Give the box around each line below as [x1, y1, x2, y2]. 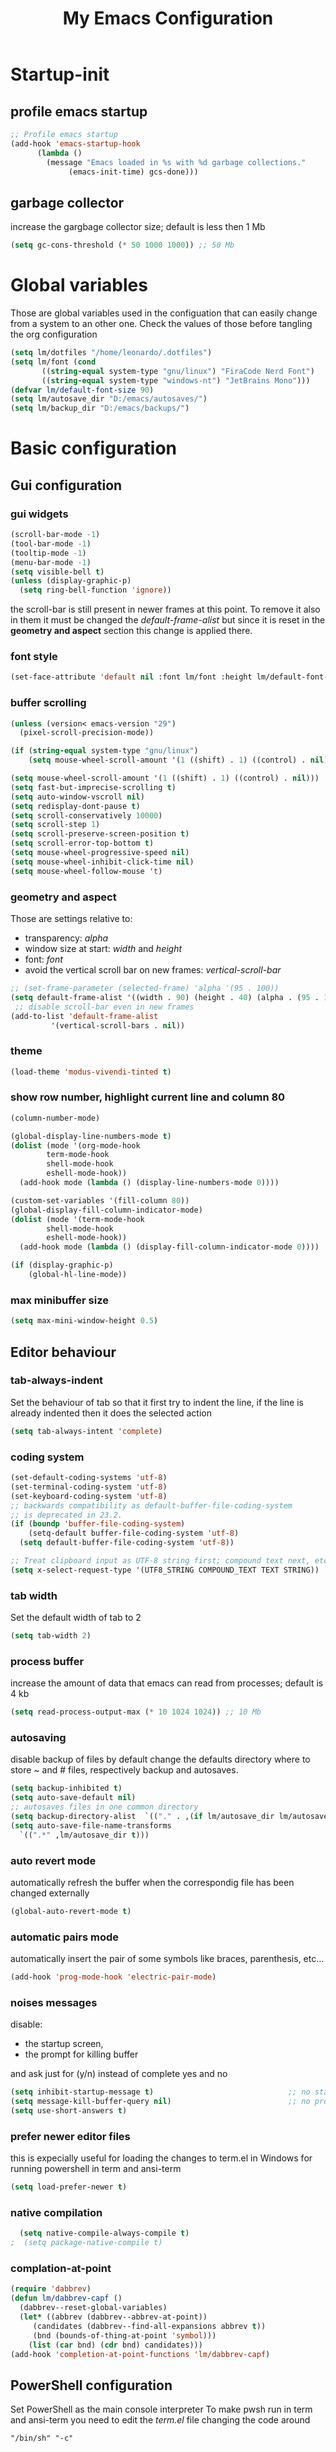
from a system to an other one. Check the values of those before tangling [10, 318, 313, 329]
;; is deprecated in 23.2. [10, 1510, 123, 1520]
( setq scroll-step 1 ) [10, 820, 101, 830]
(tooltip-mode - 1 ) [10, 548, 87, 558]
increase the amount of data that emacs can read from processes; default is [10, 1677, 324, 1689]
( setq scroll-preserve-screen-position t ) [10, 829, 190, 839]
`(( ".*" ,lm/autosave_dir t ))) [19, 1830, 150, 1840]
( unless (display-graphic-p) [10, 576, 132, 586]
